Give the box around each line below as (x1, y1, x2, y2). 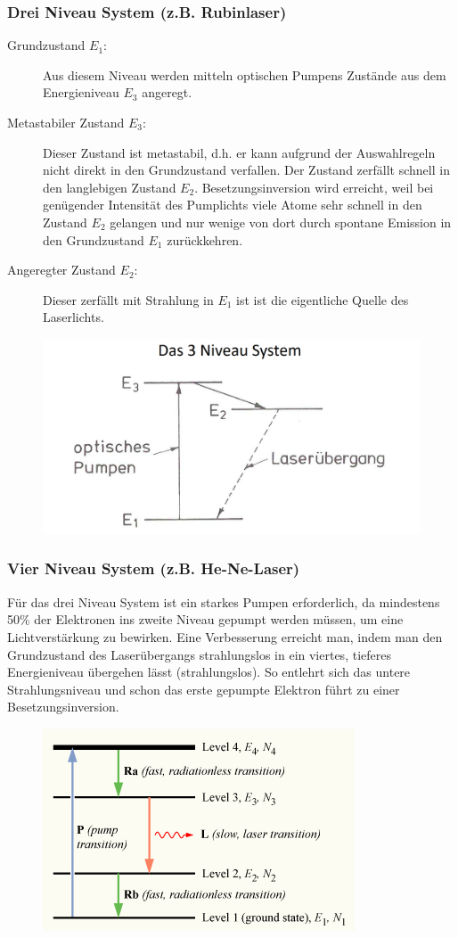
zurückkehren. (167, 230, 243, 249)
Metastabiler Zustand (7, 113, 125, 131)
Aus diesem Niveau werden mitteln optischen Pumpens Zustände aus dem (43, 65, 446, 84)
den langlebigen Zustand (43, 177, 176, 196)
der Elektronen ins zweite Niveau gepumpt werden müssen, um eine (34, 610, 404, 629)
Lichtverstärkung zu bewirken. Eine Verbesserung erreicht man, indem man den (7, 627, 443, 646)
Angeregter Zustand (7, 260, 116, 279)
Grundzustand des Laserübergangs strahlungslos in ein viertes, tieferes (7, 645, 391, 663)
